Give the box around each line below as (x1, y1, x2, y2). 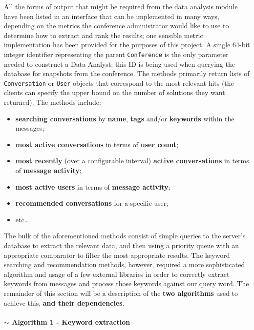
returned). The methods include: (4, 97, 101, 107)
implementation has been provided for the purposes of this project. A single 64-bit (4, 39, 250, 50)
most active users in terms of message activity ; (15, 181, 170, 192)
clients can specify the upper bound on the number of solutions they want (4, 87, 225, 97)
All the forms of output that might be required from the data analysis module (4, 1, 238, 11)
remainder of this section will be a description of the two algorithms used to (4, 288, 238, 298)
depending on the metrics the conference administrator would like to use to (4, 20, 229, 31)
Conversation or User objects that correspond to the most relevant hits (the (4, 78, 234, 88)
